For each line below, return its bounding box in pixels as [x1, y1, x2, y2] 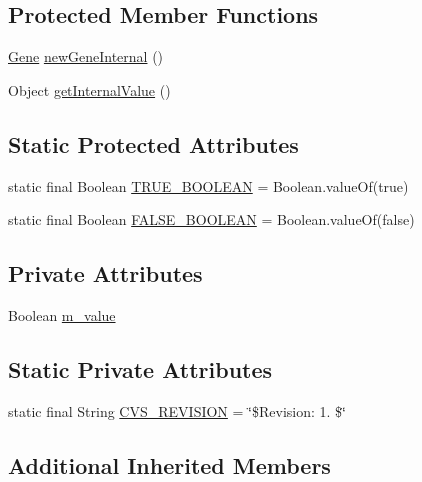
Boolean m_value [8, 304, 116, 325]
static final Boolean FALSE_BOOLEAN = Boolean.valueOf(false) [8, 209, 415, 230]
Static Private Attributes [8, 353, 273, 384]
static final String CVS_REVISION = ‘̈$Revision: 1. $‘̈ [8, 400, 346, 421]
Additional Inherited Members [8, 449, 331, 480]
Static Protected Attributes [8, 128, 299, 159]
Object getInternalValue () [8, 79, 171, 100]
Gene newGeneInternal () [8, 46, 164, 67]
